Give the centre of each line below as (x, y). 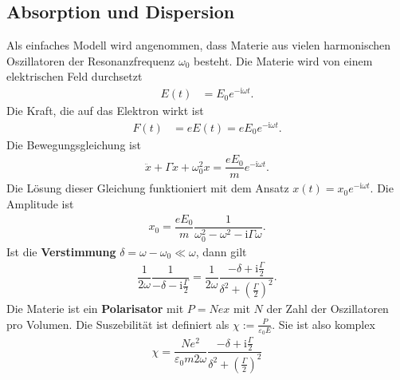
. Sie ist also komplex (324, 324)
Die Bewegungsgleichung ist (74, 144)
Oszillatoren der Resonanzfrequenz (91, 60)
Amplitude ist (40, 204)
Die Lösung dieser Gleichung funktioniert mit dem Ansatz (148, 188)
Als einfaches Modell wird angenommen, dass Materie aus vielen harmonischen (199, 45)
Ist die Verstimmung (61, 251)
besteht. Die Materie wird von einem (283, 60)
